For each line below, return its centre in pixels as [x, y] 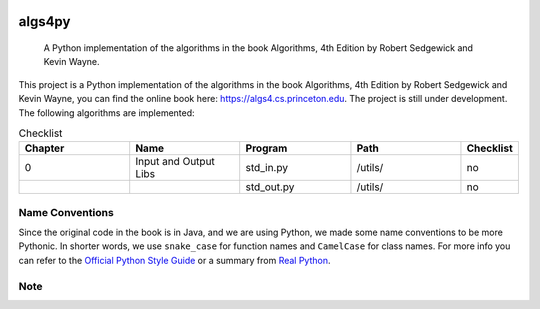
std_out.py [270, 187]
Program [266, 148]
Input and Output [175, 162]
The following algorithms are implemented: [106, 112]
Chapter [44, 148]
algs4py [44, 21]
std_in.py [267, 168]
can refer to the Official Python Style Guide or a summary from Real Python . [174, 260]
